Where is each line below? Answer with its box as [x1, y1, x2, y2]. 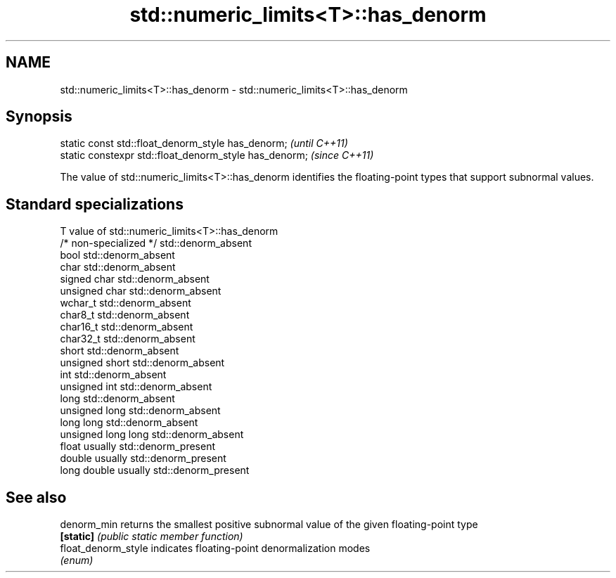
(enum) [60, 554, 94, 567]
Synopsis [6, 108, 72, 126]
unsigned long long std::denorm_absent [60, 428, 244, 441]
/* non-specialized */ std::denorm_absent [60, 237, 252, 250]
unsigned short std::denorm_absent [60, 357, 225, 369]
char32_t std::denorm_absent [60, 333, 195, 345]
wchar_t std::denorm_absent [60, 297, 191, 309]
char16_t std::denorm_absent [60, 321, 193, 333]
